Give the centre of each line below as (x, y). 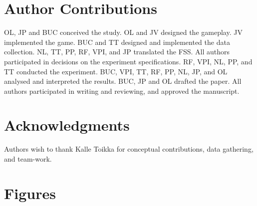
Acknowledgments (67, 125)
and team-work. (28, 159)
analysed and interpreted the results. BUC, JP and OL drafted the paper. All (123, 81)
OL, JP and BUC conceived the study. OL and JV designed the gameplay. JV (123, 32)
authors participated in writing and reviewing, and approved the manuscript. (122, 91)
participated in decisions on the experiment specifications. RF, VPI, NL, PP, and (128, 61)
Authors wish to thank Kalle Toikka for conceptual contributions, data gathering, (129, 149)
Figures (30, 193)
